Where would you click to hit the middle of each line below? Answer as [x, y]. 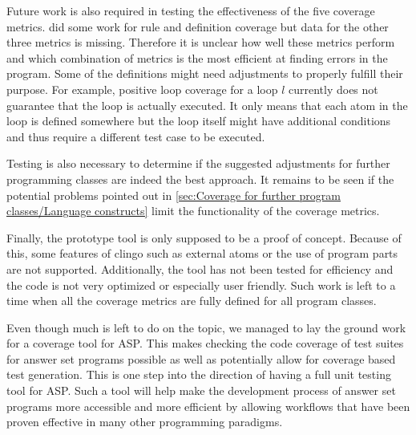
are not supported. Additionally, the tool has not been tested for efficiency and [200, 268]
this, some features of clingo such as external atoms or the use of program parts [202, 253]
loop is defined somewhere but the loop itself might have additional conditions [199, 121]
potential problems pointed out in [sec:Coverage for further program [174, 195]
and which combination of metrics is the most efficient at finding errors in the [197, 57]
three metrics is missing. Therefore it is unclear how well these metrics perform [201, 42]
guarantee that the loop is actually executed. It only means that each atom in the [207, 105]
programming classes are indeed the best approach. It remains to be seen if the [200, 179]
